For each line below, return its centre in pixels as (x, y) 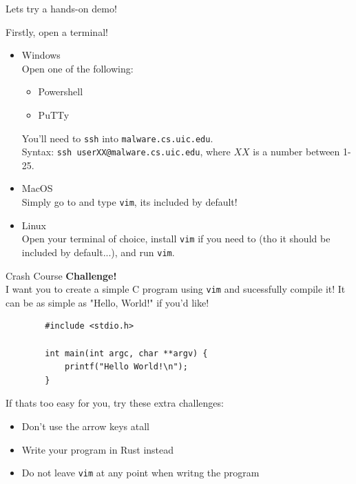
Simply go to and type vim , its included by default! (129, 202)
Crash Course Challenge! (61, 275)
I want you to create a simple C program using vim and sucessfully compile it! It (176, 289)
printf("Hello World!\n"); (126, 367)
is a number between (296, 152)
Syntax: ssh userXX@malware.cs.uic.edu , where (126, 152)
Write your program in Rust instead (98, 449)
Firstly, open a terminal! (57, 31)
